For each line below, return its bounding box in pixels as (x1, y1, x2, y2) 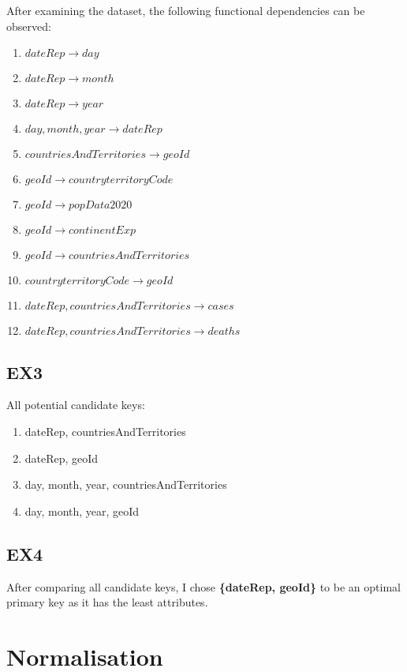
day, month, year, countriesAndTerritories (24, 476, 227, 493)
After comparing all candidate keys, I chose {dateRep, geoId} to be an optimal (6, 578, 401, 595)
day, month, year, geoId (24, 502, 140, 519)
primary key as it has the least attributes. (6, 594, 208, 610)
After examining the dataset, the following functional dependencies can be (6, 2, 365, 18)
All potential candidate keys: (6, 396, 145, 413)
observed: (6, 17, 51, 34)
